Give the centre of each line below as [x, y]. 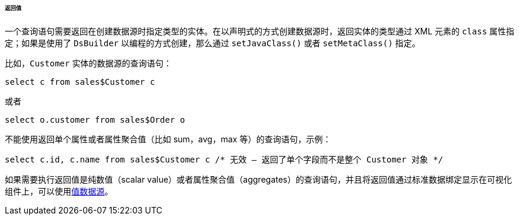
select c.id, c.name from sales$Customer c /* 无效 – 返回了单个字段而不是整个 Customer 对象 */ [224, 159]
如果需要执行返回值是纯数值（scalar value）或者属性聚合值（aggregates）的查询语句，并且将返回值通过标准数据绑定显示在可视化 [259, 179]
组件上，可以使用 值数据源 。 [59, 191]
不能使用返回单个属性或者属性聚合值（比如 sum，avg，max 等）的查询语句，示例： [168, 139]
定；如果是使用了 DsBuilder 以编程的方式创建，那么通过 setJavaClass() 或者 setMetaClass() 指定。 [213, 43]
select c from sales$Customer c [80, 82]
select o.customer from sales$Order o [95, 119]
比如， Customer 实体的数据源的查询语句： [88, 63]
